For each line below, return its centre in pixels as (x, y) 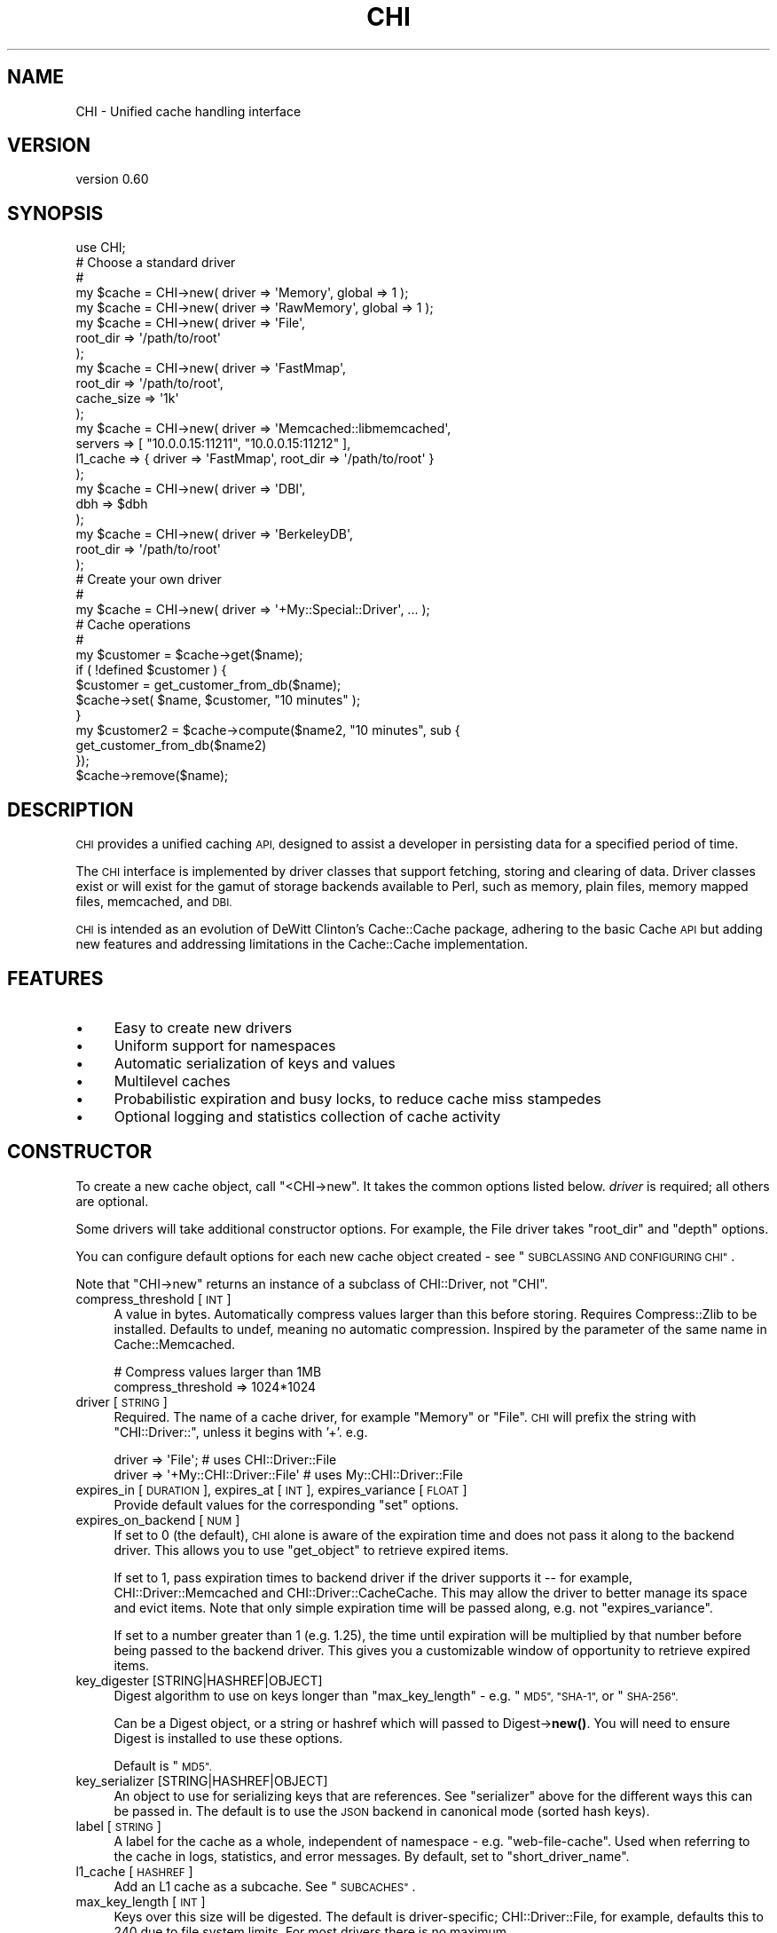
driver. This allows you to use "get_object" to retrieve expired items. (311, 1550)
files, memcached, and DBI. (154, 902)
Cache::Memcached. (175, 1344)
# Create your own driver (149, 580)
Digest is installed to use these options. (228, 1738)
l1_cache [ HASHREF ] (134, 1871)
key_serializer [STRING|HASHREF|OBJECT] (202, 1780)
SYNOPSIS (55, 213)
